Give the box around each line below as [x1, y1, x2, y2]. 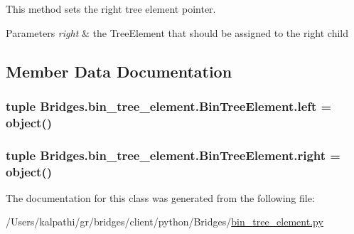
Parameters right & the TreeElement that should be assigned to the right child [6, 25, 348, 40]
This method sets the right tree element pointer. [6, 1, 216, 16]
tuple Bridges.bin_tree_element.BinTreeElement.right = [6, 146, 340, 164]
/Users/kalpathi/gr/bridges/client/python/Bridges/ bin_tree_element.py [6, 214, 323, 229]
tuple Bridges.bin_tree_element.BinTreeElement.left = [6, 97, 332, 115]
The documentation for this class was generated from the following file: [6, 190, 315, 205]
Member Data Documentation [6, 60, 232, 82]
